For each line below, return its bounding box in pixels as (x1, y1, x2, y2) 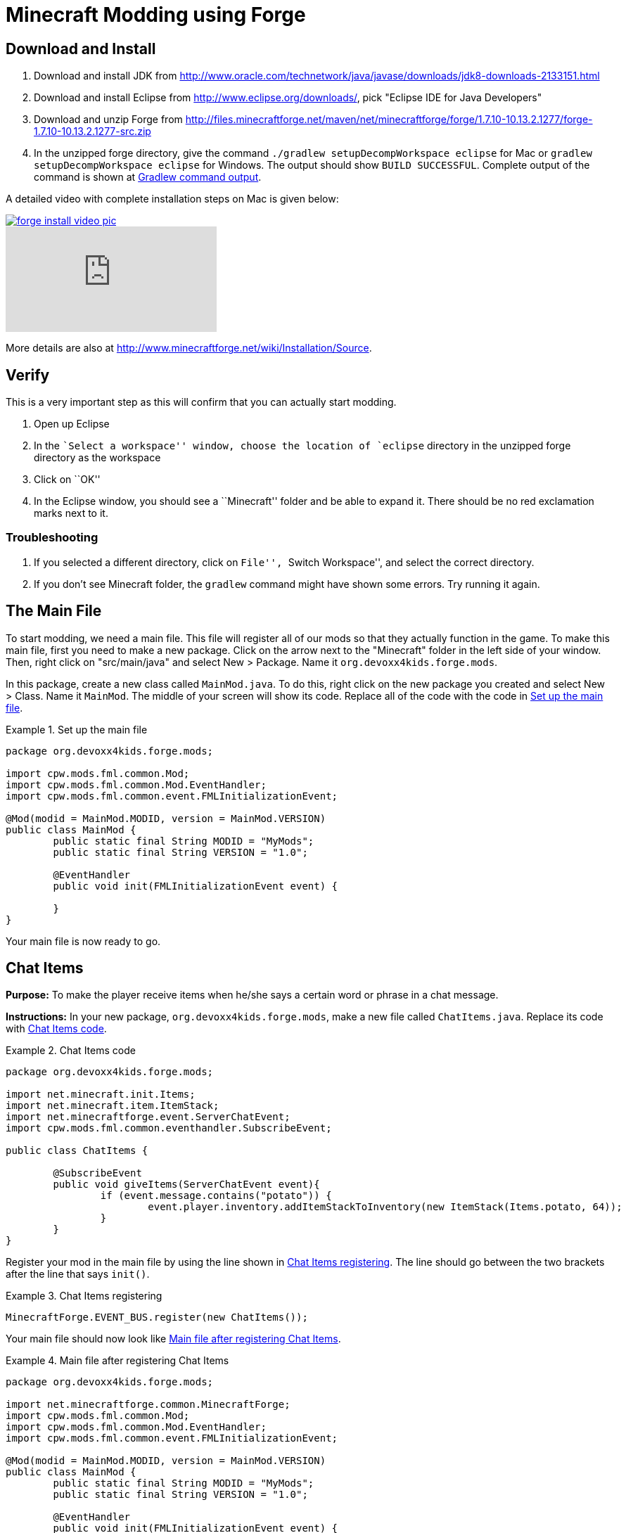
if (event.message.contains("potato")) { (100, 1190, 332, 1202)
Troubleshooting (6, 530, 98, 545)
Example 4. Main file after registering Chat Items (6, 1354, 229, 1367)
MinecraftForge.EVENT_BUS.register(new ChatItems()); (6, 1311, 308, 1323)
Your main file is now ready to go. (6, 935, 161, 947)
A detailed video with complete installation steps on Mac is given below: (6, 193, 339, 205)
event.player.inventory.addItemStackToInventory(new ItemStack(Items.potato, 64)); (148, 1201, 622, 1213)
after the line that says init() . (6, 1268, 150, 1281)
